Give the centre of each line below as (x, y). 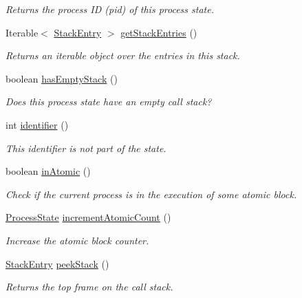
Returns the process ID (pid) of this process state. (110, 9)
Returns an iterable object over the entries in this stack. (123, 55)
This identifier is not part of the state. (86, 148)
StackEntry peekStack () (57, 263)
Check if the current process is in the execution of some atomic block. (151, 194)
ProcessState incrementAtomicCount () (88, 217)
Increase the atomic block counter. (77, 240)
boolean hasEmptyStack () (62, 78)
